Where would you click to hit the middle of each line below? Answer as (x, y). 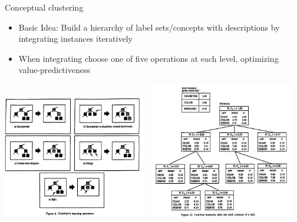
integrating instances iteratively (75, 39)
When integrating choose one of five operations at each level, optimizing (148, 58)
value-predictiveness (54, 70)
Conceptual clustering (44, 7)
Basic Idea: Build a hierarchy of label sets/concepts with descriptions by (149, 27)
